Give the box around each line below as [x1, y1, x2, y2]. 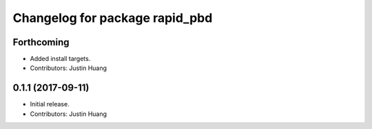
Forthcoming [12, 36, 70, 48]
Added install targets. [30, 55, 91, 63]
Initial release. [30, 100, 70, 108]
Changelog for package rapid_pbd [12, 10, 213, 25]
